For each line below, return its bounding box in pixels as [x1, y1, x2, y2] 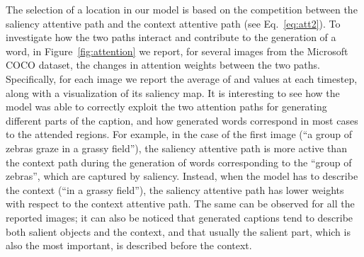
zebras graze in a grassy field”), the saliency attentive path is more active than [6, 140, 347, 155]
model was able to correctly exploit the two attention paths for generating [6, 99, 327, 114]
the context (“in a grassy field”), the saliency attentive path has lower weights [6, 182, 344, 197]
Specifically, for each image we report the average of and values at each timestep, [6, 71, 358, 86]
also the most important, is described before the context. [6, 238, 252, 253]
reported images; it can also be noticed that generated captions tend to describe [6, 210, 353, 224]
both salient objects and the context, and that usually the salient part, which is [6, 224, 351, 239]
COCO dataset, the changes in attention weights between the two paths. [6, 57, 320, 72]
